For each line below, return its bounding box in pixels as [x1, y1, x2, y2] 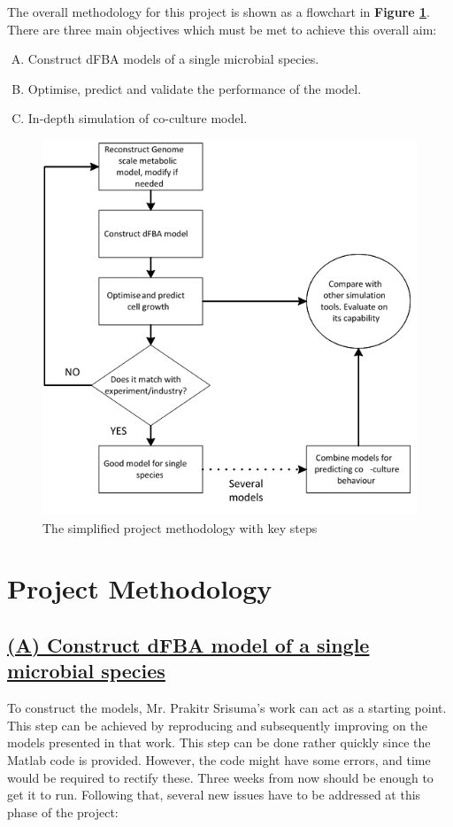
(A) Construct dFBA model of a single [7, 630, 370, 658]
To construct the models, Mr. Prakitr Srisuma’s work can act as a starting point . [7, 699, 447, 717]
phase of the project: [7, 802, 119, 821]
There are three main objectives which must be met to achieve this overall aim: [7, 19, 437, 38]
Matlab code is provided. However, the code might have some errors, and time [7, 750, 431, 769]
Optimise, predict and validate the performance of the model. [27, 79, 362, 97]
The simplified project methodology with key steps [42, 518, 318, 537]
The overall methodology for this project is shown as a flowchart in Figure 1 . [7, 3, 430, 20]
